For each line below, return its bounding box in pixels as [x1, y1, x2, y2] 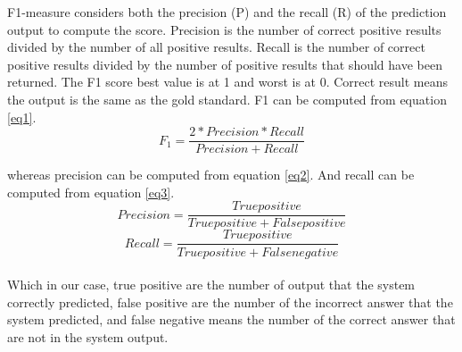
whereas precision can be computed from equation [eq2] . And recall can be [7, 165, 415, 184]
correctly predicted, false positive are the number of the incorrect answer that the [7, 292, 453, 311]
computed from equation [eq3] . [7, 182, 175, 201]
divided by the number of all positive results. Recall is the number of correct [7, 38, 425, 56]
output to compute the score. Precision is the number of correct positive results [7, 20, 441, 38]
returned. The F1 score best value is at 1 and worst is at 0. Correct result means [7, 72, 449, 91]
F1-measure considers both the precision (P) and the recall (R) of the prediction [7, 3, 447, 21]
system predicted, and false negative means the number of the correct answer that [7, 310, 456, 329]
